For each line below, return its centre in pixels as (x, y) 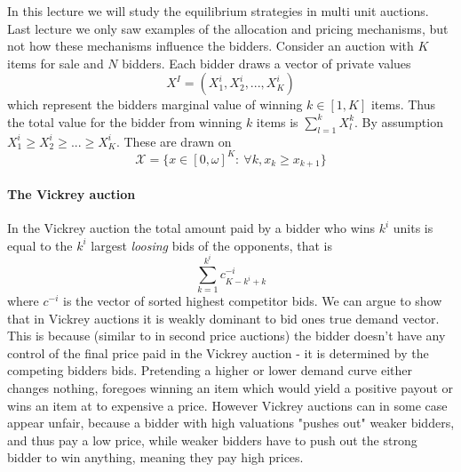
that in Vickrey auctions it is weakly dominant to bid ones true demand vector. (223, 318)
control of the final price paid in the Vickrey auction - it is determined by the (218, 352)
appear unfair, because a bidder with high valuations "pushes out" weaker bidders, (231, 423)
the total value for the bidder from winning (125, 121)
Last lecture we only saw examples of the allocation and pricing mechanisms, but (228, 28)
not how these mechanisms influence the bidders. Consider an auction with (211, 46)
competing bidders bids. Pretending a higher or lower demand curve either (210, 370)
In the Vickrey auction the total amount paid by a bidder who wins (191, 228)
